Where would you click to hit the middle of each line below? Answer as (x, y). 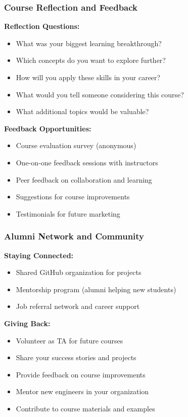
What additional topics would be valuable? (82, 111)
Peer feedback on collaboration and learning (84, 179)
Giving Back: (27, 323)
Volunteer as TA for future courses (69, 340)
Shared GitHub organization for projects (79, 272)
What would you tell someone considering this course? (100, 94)
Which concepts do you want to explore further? (91, 60)
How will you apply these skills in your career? (88, 77)
